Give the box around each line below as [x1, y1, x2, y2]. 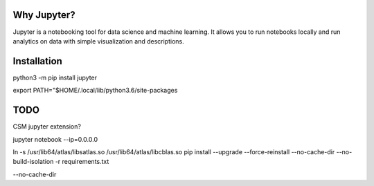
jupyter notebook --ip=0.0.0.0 [12, 135, 98, 143]
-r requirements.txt [55, 158, 109, 166]
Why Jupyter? [12, 9, 75, 21]
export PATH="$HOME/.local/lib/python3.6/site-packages [12, 86, 178, 95]
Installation [12, 55, 62, 67]
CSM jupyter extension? [12, 122, 81, 131]
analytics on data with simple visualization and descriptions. [12, 37, 184, 45]
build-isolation [12, 158, 54, 166]
